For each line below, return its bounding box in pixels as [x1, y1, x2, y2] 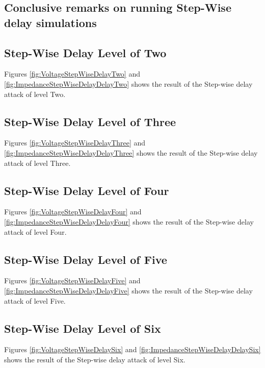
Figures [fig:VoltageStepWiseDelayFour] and [4, 206, 142, 217]
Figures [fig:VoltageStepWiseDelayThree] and [4, 137, 146, 148]
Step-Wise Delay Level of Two [4, 44, 167, 60]
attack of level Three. [4, 157, 71, 168]
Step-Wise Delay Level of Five [4, 251, 167, 267]
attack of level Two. [4, 88, 66, 99]
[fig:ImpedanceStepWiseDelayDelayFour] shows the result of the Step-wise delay [4, 216, 254, 227]
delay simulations [4, 14, 97, 30]
